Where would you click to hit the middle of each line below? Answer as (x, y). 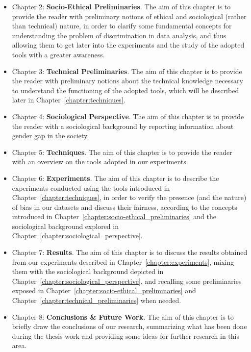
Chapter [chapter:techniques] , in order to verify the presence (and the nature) (129, 197)
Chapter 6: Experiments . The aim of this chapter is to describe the (115, 178)
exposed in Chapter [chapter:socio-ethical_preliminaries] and (104, 290)
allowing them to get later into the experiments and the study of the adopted (128, 45)
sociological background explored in (65, 226)
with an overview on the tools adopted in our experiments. (100, 162)
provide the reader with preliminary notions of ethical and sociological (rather (129, 16)
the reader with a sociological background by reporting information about (123, 126)
